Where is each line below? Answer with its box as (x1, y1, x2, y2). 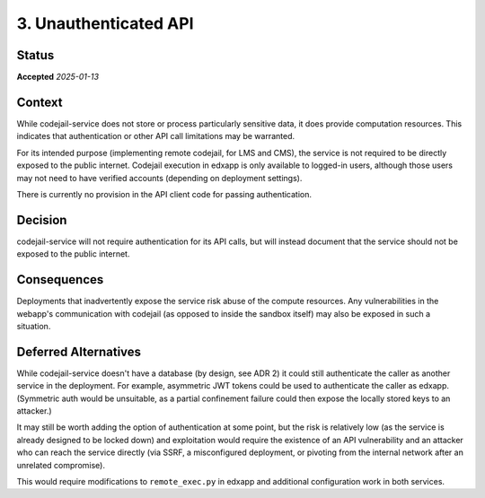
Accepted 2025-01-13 (16, 72, 99, 83)
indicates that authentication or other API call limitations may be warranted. (16, 131, 295, 142)
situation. (16, 320, 51, 331)
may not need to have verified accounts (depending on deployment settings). (16, 172, 303, 183)
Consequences (16, 272, 104, 287)
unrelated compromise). (16, 459, 105, 470)
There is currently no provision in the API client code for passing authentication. (16, 188, 313, 199)
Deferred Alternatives (16, 344, 142, 359)
